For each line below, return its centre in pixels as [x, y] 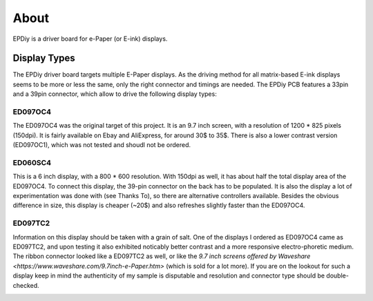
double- [337, 275]
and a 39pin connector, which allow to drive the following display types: [115, 94]
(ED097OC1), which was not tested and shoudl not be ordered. [102, 145]
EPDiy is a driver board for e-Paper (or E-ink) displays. [90, 39]
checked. [26, 285]
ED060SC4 [32, 162]
